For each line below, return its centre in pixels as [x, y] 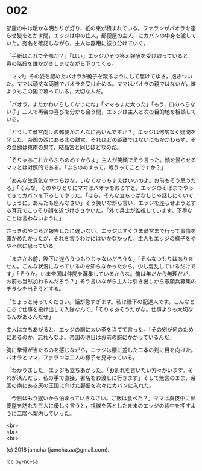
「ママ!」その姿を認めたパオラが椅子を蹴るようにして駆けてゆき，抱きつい [99, 76]
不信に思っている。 [35, 245]
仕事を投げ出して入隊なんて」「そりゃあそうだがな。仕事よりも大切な [108, 309]
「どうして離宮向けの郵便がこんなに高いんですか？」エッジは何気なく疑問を [101, 132]
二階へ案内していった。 [46, 413]
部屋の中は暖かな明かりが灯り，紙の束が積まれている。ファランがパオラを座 [101, 28]
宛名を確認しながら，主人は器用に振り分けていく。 [85, 43]
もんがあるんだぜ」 [30, 317]
